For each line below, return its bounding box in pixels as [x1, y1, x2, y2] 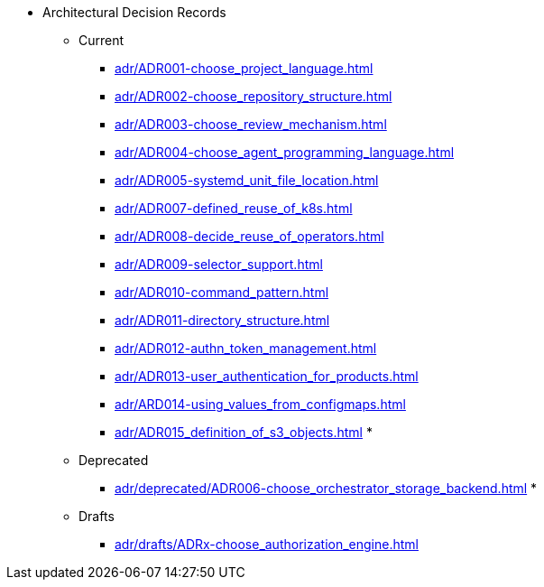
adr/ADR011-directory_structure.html [115, 312, 330, 328]
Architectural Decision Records [42, 5, 226, 20]
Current [78, 33, 124, 48]
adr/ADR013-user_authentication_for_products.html [115, 368, 419, 384]
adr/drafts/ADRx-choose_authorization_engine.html [115, 536, 419, 552]
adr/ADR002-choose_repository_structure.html [115, 89, 392, 104]
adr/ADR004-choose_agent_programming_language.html [115, 144, 455, 160]
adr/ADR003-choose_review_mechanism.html [115, 116, 387, 132]
